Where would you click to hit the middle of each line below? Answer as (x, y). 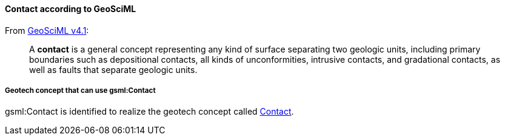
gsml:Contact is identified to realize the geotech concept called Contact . (149, 112)
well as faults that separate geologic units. (113, 69)
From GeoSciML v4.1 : (47, 30)
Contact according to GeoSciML (71, 9)
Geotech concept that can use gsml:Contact (80, 91)
